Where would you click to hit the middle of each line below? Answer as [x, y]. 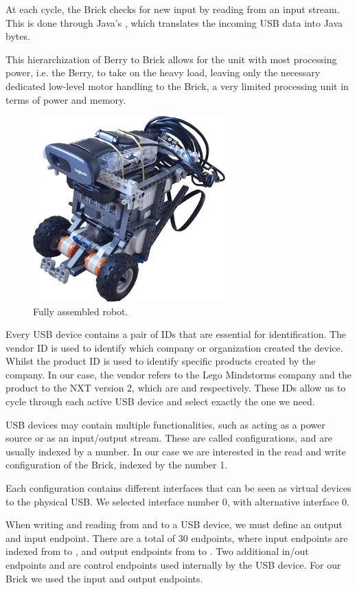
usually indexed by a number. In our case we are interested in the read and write [176, 451]
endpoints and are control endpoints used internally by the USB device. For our [173, 565]
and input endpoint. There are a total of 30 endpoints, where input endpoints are [177, 537]
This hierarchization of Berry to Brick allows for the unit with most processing [171, 59]
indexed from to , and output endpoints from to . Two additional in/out [157, 551]
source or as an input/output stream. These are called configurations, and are [169, 438]
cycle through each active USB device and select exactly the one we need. [160, 401]
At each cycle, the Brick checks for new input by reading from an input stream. [173, 9]
